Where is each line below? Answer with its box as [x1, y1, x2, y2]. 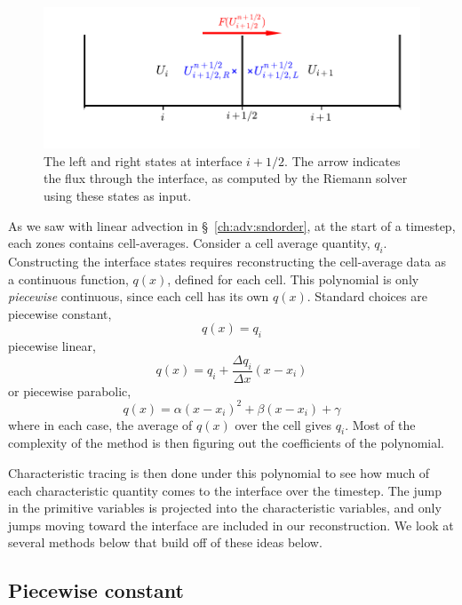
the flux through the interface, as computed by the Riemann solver [44, 169, 408, 187]
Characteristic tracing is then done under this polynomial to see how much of [8, 464, 430, 482]
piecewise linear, [8, 337, 96, 355]
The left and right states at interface [44, 151, 243, 170]
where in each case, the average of [8, 415, 193, 434]
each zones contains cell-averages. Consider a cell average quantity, [8, 234, 370, 252]
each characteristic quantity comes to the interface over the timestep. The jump [8, 481, 442, 499]
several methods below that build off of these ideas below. [8, 533, 323, 552]
